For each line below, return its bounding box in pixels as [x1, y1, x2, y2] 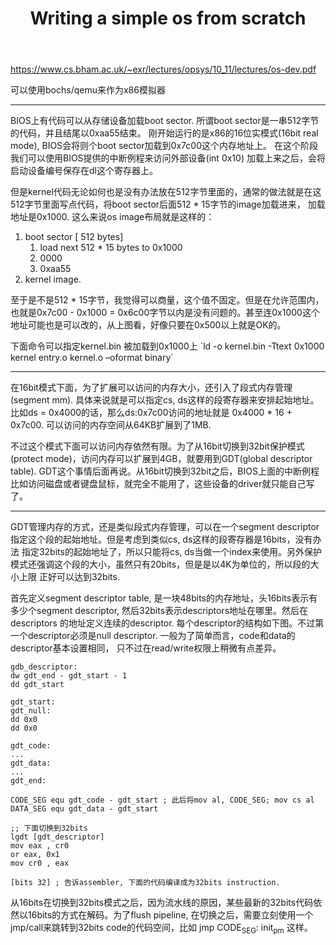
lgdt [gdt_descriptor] [10, 832, 105, 842]
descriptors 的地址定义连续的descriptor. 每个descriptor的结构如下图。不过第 [10, 617, 325, 629]
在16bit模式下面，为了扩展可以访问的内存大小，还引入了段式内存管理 [10, 382, 293, 394]
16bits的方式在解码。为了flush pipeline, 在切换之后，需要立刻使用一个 [27, 909, 314, 921]
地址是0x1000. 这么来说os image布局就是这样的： [10, 211, 215, 223]
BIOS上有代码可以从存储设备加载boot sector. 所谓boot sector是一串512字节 [10, 115, 320, 127]
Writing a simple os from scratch [29, 7, 307, 30]
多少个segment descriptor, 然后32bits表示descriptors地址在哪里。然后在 [10, 605, 309, 617]
